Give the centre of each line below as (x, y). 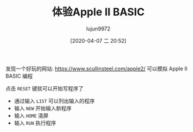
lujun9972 (98, 28)
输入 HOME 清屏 (31, 116)
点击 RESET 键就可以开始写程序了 (44, 88)
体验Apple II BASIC (98, 12)
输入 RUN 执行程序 (35, 123)
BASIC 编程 (19, 76)
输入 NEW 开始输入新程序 (43, 108)
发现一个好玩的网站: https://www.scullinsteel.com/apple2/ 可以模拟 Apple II (96, 69)
